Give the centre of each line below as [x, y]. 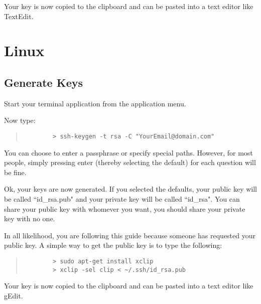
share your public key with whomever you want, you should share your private [125, 208]
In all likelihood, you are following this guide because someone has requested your [130, 235]
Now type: [20, 120]
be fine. [15, 172]
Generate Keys [43, 82]
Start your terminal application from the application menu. [95, 103]
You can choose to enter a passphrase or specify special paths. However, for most [128, 152]
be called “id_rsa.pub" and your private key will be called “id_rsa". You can [122, 198]
